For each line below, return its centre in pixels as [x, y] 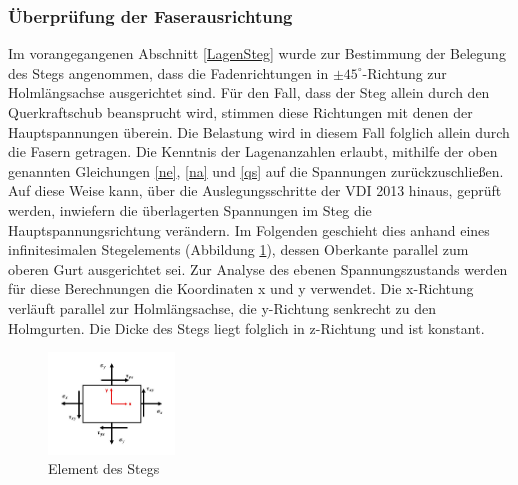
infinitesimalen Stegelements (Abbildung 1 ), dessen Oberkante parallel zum [238, 249]
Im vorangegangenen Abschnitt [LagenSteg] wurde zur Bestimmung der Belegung [257, 53]
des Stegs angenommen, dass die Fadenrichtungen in [168, 72]
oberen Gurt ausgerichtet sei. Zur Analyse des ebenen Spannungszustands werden [258, 268]
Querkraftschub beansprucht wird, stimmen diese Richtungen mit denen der [240, 112]
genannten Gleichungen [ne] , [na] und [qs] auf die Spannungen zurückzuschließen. [256, 170]
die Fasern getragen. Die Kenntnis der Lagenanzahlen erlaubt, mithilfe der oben [253, 151]
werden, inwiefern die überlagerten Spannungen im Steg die [190, 209]
